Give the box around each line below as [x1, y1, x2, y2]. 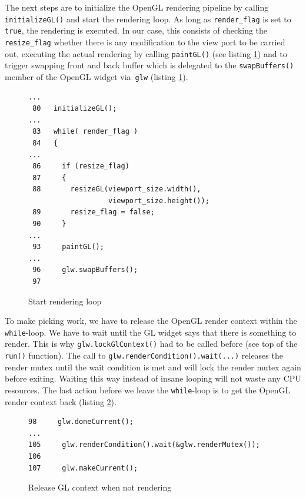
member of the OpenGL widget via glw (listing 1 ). [5, 70, 188, 82]
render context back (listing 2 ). [5, 395, 117, 407]
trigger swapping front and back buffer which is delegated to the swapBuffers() [5, 59, 294, 71]
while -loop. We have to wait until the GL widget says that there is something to [5, 326, 297, 338]
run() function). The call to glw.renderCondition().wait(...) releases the [5, 349, 283, 362]
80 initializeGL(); [32, 104, 117, 113]
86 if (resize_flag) [32, 162, 129, 171]
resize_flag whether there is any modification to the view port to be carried [5, 35, 285, 48]
